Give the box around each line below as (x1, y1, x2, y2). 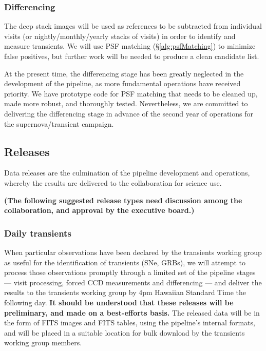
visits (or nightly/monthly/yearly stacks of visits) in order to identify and (4, 30, 236, 41)
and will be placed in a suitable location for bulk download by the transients (4, 327, 245, 338)
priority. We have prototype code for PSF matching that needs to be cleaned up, (4, 88, 258, 99)
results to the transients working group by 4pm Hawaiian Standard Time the (4, 287, 246, 298)
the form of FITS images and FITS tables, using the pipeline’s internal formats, (4, 317, 255, 328)
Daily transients (4, 226, 71, 239)
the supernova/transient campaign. (4, 118, 114, 129)
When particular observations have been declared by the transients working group (4, 246, 262, 257)
